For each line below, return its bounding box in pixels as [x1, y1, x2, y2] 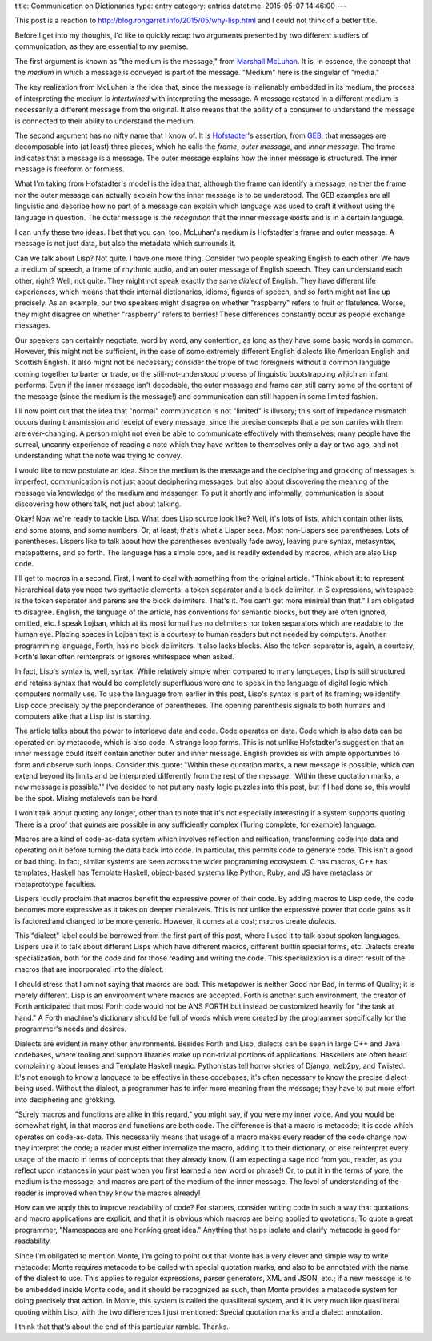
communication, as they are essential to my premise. [14, 42, 189, 51]
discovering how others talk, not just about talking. [14, 499, 182, 509]
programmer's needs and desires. [14, 1024, 127, 1033]
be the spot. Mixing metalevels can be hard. [14, 793, 159, 803]
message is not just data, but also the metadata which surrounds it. [14, 239, 236, 248]
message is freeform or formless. [14, 164, 125, 174]
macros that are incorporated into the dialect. [14, 964, 164, 974]
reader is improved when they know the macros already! [14, 1188, 201, 1198]
